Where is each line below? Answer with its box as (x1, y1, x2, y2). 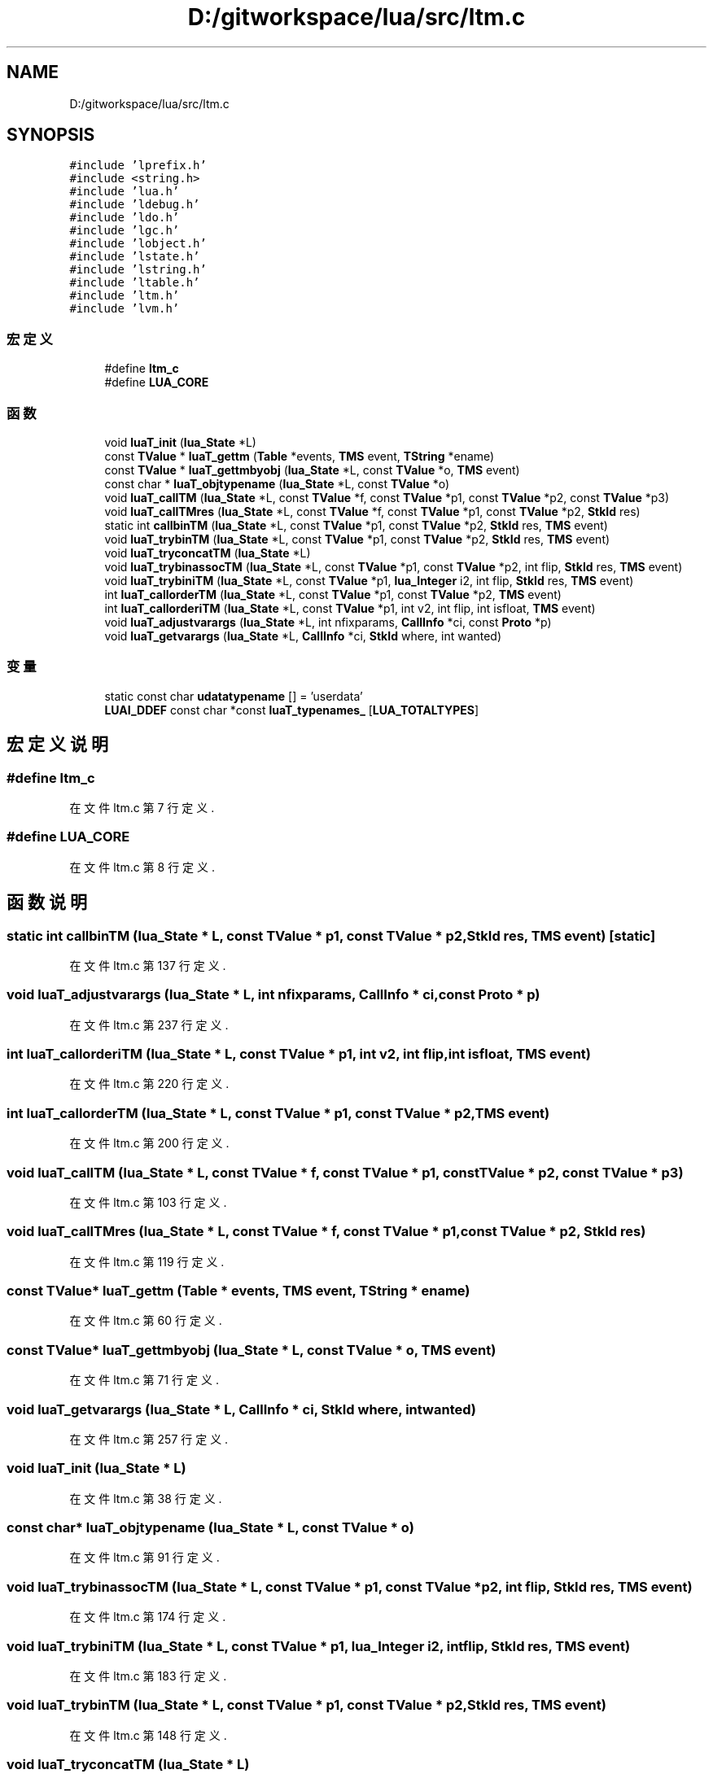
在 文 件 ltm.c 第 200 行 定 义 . (69, 1136, 230, 1151)
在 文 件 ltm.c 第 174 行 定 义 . (69, 1610, 226, 1624)
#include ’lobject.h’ (69, 237, 207, 251)
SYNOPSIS (7, 125, 95, 146)
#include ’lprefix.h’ (69, 159, 207, 173)
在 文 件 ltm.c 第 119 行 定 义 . (69, 1254, 225, 1269)
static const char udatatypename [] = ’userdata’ (104, 688, 363, 703)
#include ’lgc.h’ (69, 224, 180, 238)
